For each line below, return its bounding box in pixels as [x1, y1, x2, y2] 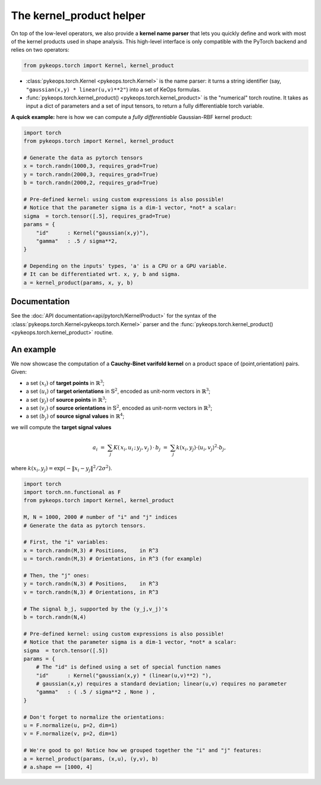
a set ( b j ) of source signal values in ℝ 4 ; [26, 412, 125, 421]
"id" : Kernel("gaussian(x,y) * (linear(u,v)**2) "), [36, 672, 212, 678]
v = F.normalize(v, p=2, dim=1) [23, 730, 118, 737]
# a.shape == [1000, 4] [23, 764, 93, 770]
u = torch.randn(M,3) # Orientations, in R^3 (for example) [23, 555, 203, 562]
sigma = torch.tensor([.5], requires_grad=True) [23, 212, 171, 220]
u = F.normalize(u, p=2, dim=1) [23, 722, 118, 729]
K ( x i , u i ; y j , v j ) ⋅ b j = [113, 444, 168, 452]
